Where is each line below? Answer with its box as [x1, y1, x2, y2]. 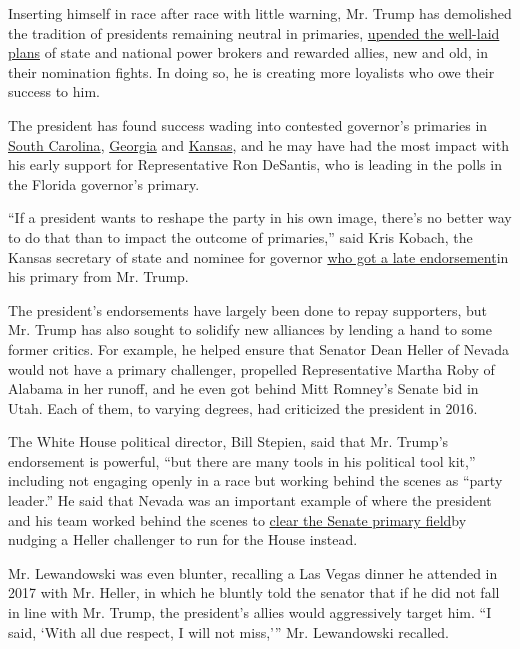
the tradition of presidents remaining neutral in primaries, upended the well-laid [8, 22, 500, 43]
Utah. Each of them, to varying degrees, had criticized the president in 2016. [8, 397, 478, 418]
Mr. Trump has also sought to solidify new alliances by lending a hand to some [8, 319, 492, 340]
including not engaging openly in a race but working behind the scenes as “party [8, 470, 503, 491]
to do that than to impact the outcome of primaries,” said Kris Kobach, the [8, 226, 473, 247]
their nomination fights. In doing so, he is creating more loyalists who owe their [8, 61, 495, 82]
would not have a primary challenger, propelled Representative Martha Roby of [8, 358, 495, 379]
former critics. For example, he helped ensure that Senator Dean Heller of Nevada [8, 338, 509, 359]
